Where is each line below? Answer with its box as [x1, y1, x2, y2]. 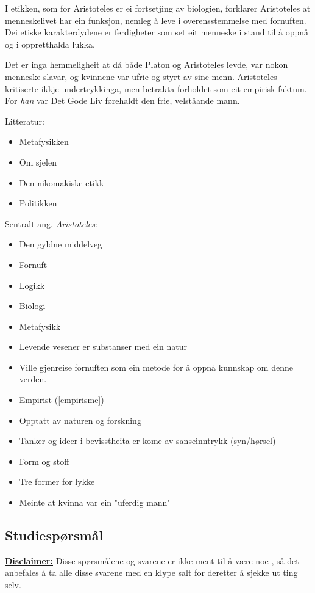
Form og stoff [19, 454, 69, 467]
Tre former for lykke [19, 475, 95, 488]
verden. [19, 373, 47, 385]
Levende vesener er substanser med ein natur [19, 340, 187, 353]
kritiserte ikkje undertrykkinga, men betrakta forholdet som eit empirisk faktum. [5, 82, 307, 95]
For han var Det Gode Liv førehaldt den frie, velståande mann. [5, 94, 240, 107]
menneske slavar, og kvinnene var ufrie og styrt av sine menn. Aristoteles [5, 70, 277, 82]
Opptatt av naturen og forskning [19, 413, 141, 426]
